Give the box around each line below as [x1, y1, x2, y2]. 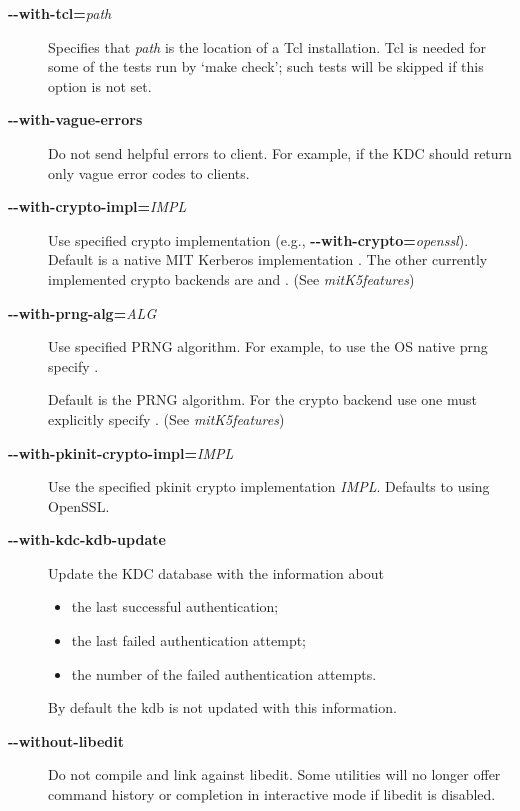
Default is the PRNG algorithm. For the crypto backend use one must [48, 389, 478, 410]
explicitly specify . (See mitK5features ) [48, 408, 285, 429]
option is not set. [48, 75, 152, 96]
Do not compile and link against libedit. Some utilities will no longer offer [48, 764, 501, 785]
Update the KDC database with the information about [48, 562, 384, 583]
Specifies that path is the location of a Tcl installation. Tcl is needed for [48, 36, 486, 57]
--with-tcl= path [8, 3, 112, 23]
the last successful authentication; [71, 596, 279, 617]
